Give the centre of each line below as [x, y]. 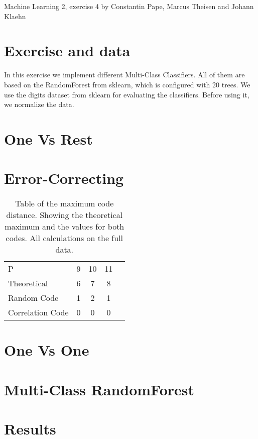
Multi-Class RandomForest [99, 389]
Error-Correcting [64, 178]
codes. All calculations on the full [64, 238]
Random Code [33, 298]
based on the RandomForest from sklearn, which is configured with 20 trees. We [127, 84]
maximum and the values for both [64, 227]
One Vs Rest [48, 138]
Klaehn [15, 16]
